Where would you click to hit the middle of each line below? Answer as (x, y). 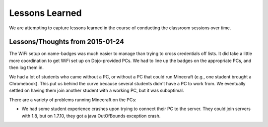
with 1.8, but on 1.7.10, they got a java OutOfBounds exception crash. (91, 116)
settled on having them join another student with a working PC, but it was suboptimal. (97, 91)
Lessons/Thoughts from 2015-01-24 (67, 42)
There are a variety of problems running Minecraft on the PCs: (73, 100)
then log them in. (27, 67)
